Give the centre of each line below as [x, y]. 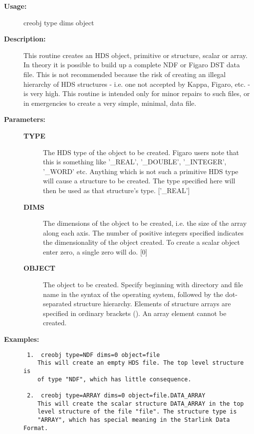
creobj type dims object [59, 22]
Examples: [21, 339]
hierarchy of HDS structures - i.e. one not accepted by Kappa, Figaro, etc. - [137, 84]
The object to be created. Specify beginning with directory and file [143, 285]
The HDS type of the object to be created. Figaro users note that [141, 152]
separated [57, 304]
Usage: [15, 6]
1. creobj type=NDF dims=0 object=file [94, 355]
